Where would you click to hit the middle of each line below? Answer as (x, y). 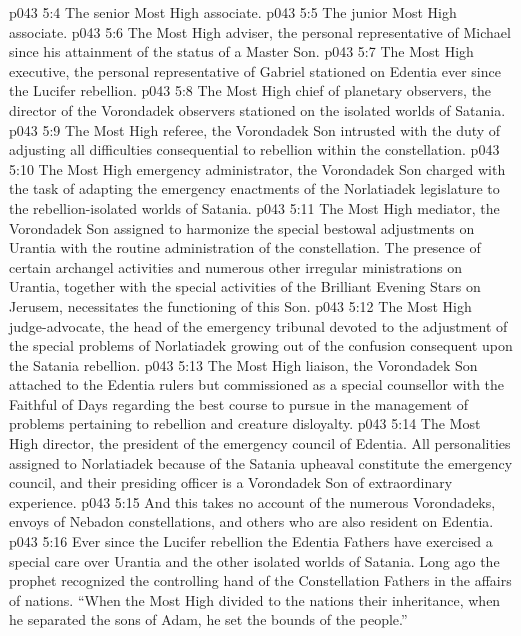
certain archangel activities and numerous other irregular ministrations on (235, 266)
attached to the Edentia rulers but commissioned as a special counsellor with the (257, 384)
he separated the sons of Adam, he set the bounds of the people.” (208, 619)
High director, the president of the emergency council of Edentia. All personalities (260, 443)
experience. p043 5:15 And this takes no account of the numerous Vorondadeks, (252, 501)
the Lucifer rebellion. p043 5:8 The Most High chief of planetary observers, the (250, 90)
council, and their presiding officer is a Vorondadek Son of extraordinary (231, 482)
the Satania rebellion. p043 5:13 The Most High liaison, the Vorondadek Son (243, 364)
